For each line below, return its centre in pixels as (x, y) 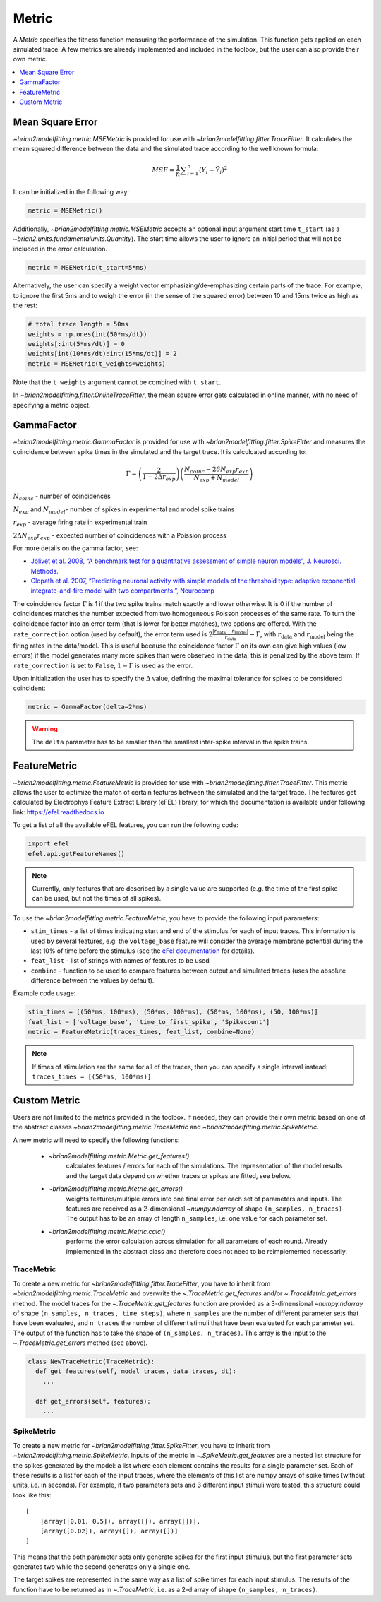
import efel (49, 844)
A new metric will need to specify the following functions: (96, 1140)
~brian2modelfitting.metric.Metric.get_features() (119, 1156)
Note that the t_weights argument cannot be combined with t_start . (117, 382)
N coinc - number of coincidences (62, 497)
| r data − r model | (231, 632)
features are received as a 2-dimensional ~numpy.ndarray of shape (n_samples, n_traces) (204, 1209)
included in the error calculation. (60, 249)
